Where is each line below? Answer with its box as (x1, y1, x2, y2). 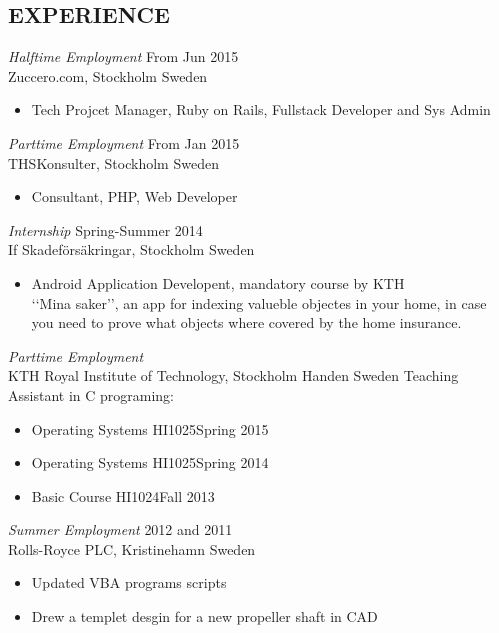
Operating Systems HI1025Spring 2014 (31, 452, 269, 473)
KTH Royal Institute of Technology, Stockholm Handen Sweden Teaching (8, 365, 459, 386)
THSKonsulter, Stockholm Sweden (8, 152, 219, 173)
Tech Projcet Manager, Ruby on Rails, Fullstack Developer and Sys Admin (31, 99, 491, 120)
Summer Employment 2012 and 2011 (8, 519, 233, 540)
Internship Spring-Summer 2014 (8, 219, 203, 240)
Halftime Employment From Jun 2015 (8, 46, 239, 67)
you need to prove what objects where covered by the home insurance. (31, 312, 462, 333)
